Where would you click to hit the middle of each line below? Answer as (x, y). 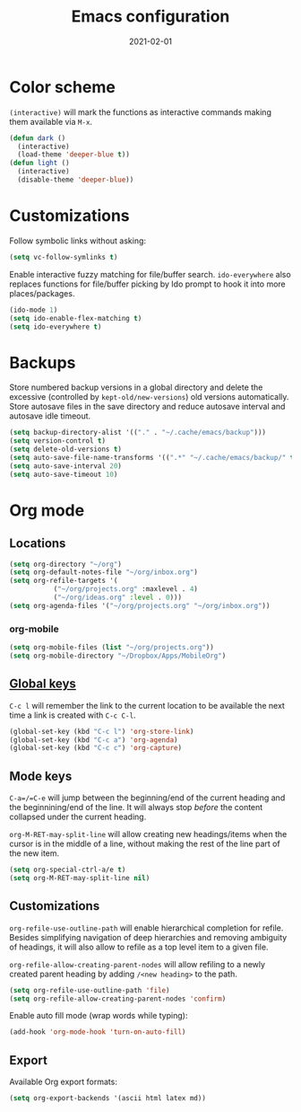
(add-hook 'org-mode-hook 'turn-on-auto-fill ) (98, 1032)
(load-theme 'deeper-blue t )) (73, 154)
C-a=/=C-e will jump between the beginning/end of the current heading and (147, 798)
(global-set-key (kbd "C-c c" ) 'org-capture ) (95, 748)
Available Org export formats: (64, 1082)
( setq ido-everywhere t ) (56, 327)
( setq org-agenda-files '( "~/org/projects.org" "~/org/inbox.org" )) (140, 605)
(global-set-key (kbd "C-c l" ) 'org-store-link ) (102, 731)
